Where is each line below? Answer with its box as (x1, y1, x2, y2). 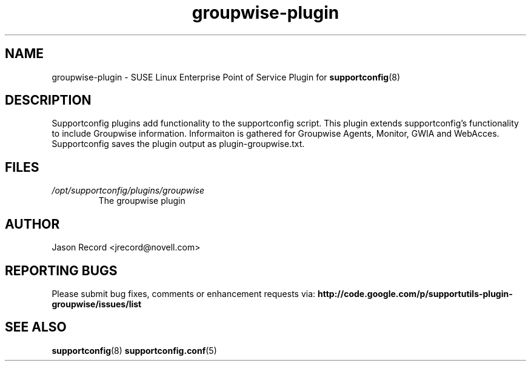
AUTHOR (5, 216, 60, 232)
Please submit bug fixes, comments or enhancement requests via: (52, 288, 316, 299)
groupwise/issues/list (52, 298, 142, 309)
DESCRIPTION (5, 93, 92, 108)
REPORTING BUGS (5, 263, 118, 278)
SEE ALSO (5, 319, 67, 335)
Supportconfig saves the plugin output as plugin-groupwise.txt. (52, 139, 305, 149)
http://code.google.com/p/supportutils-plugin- (318, 288, 513, 299)
